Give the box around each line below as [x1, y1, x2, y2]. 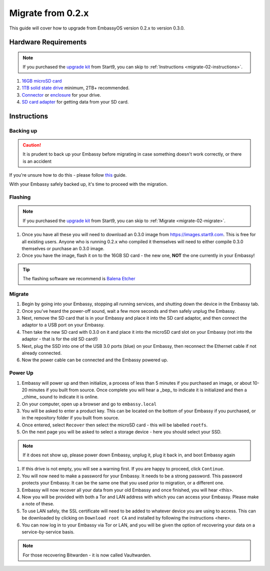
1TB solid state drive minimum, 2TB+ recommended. [21, 85, 130, 91]
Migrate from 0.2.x [9, 8, 89, 19]
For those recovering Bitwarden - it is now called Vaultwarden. [22, 552, 151, 558]
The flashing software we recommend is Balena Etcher [22, 276, 135, 282]
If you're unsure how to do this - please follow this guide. [9, 172, 127, 178]
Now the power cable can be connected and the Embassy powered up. [21, 357, 168, 363]
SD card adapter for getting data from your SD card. [21, 99, 129, 105]
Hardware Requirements [9, 38, 87, 47]
